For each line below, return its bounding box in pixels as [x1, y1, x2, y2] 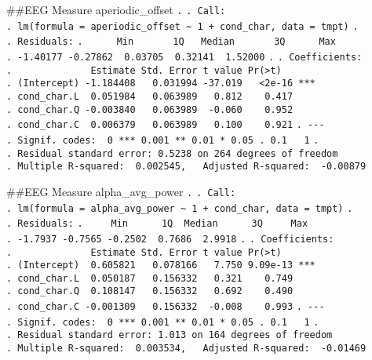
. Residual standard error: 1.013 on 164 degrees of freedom [6, 329, 333, 341]
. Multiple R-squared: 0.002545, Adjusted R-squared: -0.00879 [6, 161, 367, 173]
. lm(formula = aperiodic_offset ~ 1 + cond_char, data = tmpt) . [6, 20, 359, 32]
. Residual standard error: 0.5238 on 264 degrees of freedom [6, 147, 338, 159]
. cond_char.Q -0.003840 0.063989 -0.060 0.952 [6, 104, 294, 115]
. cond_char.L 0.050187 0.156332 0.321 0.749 [6, 272, 294, 284]
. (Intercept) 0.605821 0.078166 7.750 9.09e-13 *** [6, 260, 315, 271]
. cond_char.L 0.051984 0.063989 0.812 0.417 [6, 90, 294, 102]
